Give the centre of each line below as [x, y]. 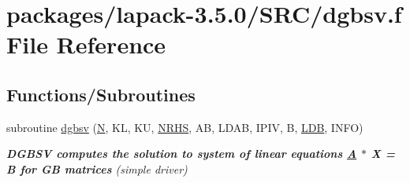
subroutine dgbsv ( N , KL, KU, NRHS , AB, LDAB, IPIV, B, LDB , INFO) [185, 127]
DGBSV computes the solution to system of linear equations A [182, 154]
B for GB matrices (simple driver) [97, 168]
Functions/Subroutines [101, 94]
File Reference [86, 44]
